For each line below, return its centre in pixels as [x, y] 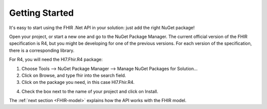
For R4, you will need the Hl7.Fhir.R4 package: [56, 60]
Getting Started [42, 13]
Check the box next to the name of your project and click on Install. [90, 91]
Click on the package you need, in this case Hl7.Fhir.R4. [78, 82]
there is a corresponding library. [42, 50]
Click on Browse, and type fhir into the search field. [74, 75]
